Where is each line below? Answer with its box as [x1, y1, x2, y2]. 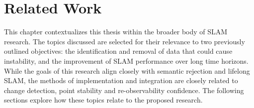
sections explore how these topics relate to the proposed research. [4, 95, 203, 105]
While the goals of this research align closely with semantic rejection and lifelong [4, 65, 250, 76]
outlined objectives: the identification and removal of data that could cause [4, 46, 233, 56]
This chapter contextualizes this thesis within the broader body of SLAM [4, 26, 228, 37]
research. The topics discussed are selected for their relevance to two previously [4, 36, 245, 46]
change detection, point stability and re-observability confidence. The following [4, 85, 244, 95]
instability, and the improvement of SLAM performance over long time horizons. [4, 55, 249, 66]
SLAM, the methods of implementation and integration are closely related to [4, 75, 238, 86]
